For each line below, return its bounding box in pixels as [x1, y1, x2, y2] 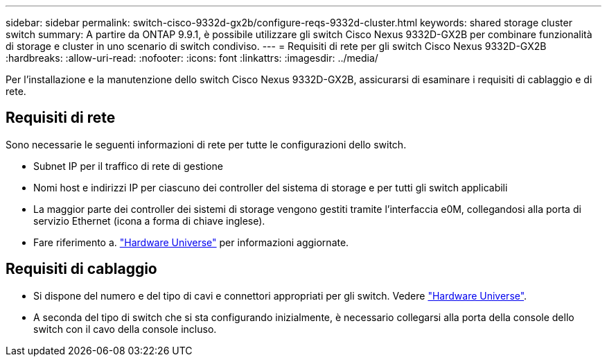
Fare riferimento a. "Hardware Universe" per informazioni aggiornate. [33, 236, 349, 248]
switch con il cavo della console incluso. [33, 322, 217, 335]
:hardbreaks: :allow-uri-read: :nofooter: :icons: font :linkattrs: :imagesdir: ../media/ [6, 52, 378, 64]
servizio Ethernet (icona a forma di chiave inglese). [33, 214, 265, 227]
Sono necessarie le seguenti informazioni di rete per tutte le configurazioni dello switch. [6, 138, 407, 150]
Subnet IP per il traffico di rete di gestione [33, 160, 223, 172]
